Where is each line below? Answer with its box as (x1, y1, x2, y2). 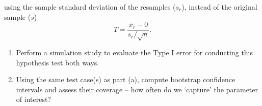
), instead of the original (181, 2, 257, 12)
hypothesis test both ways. (16, 57, 99, 67)
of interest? (16, 94, 51, 104)
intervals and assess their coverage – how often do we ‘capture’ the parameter (16, 84, 258, 94)
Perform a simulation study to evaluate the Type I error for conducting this (16, 47, 253, 58)
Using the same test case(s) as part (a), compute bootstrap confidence (16, 74, 235, 85)
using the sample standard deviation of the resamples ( (4, 2, 176, 12)
